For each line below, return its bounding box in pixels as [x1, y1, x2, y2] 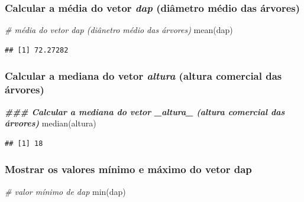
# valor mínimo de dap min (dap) [5, 185, 126, 197]
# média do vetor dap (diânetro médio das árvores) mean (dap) [5, 24, 233, 36]
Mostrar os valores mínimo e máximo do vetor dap [5, 162, 252, 177]
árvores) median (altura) [5, 117, 96, 129]
